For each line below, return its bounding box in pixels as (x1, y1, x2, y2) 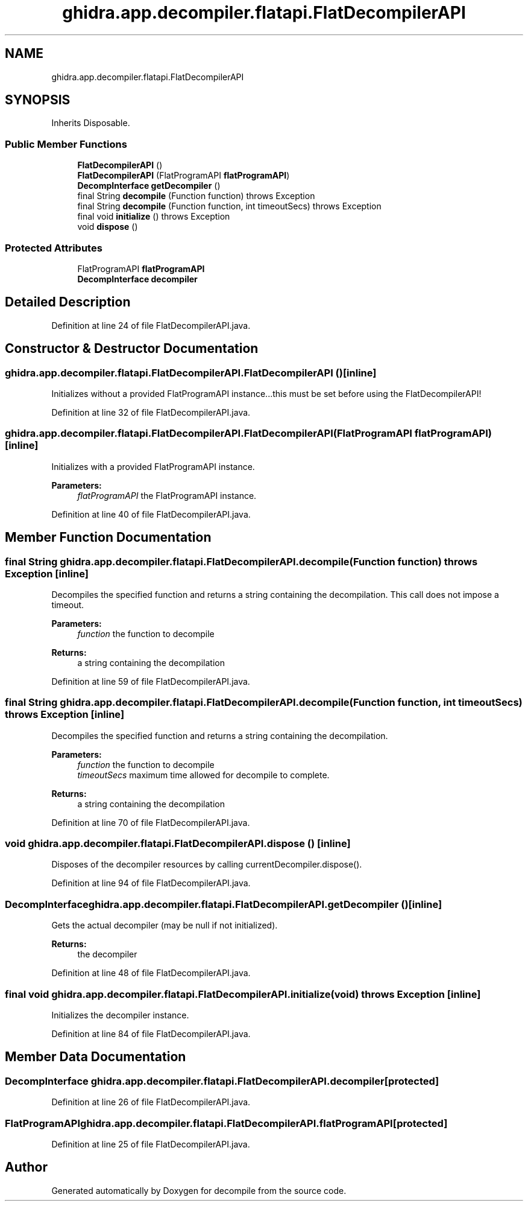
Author (5, 1160, 48, 1175)
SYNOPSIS (5, 92, 71, 108)
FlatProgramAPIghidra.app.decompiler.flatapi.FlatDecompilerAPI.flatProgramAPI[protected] (5, 1117, 448, 1129)
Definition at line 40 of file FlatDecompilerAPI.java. (51, 509, 251, 519)
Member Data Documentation (5, 1049, 186, 1065)
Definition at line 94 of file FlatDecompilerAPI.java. (51, 878, 251, 889)
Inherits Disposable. (51, 118, 130, 129)
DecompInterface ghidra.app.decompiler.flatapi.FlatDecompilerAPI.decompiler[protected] (5, 1074, 439, 1087)
